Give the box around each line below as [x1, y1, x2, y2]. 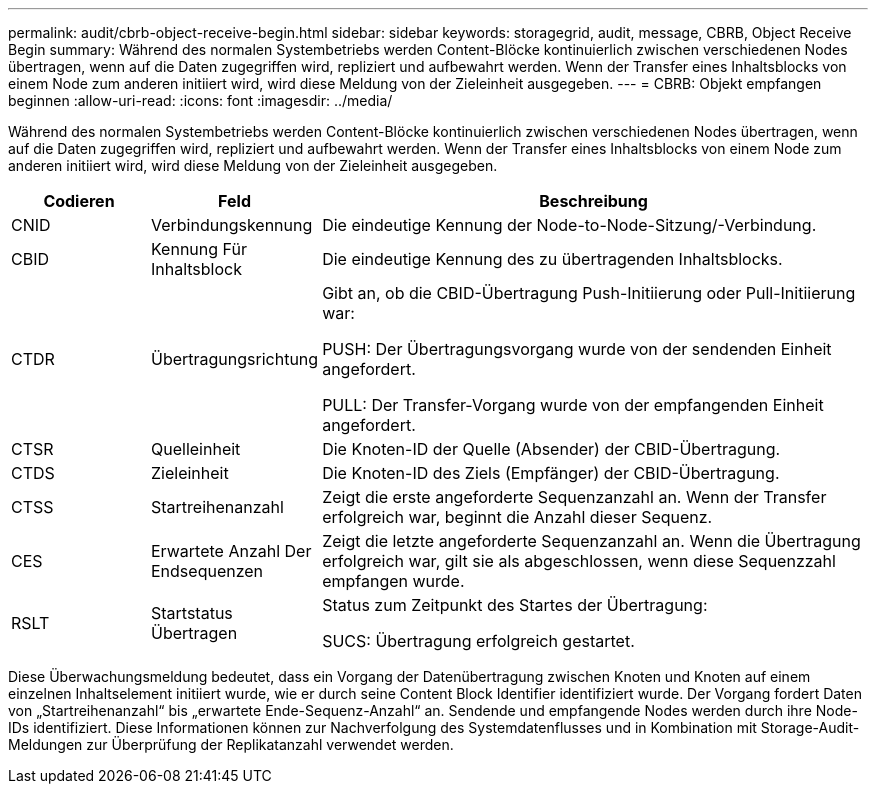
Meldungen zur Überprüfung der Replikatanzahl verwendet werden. [8, 736, 454, 753]
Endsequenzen [150, 561, 264, 581]
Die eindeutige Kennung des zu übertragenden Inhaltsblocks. [322, 249, 783, 269]
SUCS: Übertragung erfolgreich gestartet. [322, 631, 635, 651]
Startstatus [150, 603, 233, 623]
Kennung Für [150, 239, 247, 259]
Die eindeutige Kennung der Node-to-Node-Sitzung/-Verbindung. [322, 215, 817, 235]
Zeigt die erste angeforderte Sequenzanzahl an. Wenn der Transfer [322, 487, 827, 507]
